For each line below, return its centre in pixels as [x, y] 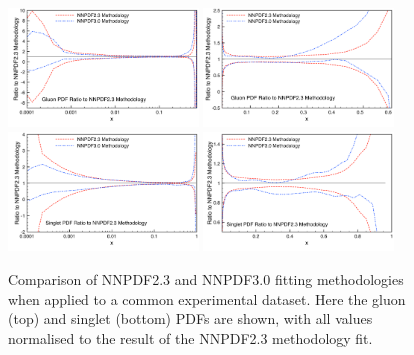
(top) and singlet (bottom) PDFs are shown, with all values [190, 318]
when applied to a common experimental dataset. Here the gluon [207, 298]
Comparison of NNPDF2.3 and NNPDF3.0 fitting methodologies [206, 278]
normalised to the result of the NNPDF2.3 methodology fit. [190, 337]
